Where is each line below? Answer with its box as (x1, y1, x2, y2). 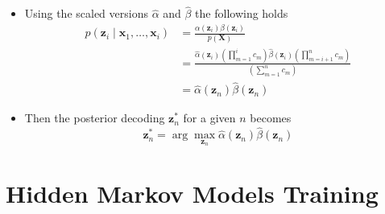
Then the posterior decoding (24, 109, 165, 126)
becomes (250, 109, 292, 126)
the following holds (195, 5, 288, 22)
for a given (183, 109, 236, 126)
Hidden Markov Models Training (6, 177, 379, 210)
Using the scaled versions (24, 5, 148, 22)
